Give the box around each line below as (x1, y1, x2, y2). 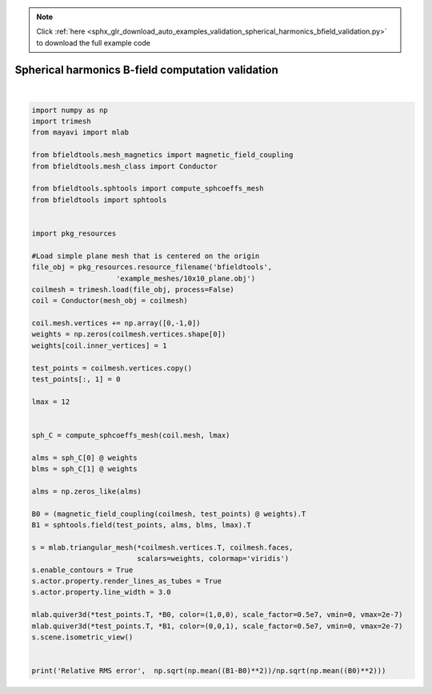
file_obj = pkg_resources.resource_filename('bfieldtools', (31, 263, 273, 272)
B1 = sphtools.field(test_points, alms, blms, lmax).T (31, 521, 251, 530)
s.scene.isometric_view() (31, 633, 134, 642)
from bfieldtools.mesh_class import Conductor (31, 161, 218, 171)
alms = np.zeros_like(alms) (31, 486, 142, 496)
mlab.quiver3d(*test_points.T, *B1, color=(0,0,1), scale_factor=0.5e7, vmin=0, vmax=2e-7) (31, 621, 403, 631)
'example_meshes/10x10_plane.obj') (116, 273, 256, 283)
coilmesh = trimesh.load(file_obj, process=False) (31, 284, 235, 294)
